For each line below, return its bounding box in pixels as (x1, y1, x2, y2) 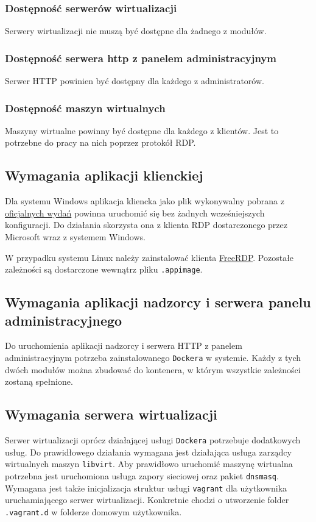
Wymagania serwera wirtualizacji (5, 405, 217, 424)
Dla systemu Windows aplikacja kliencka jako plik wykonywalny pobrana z (5, 195, 284, 207)
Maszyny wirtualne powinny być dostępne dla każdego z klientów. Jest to (5, 124, 279, 137)
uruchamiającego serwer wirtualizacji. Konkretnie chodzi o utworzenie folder (5, 493, 289, 506)
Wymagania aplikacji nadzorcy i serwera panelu (5, 293, 311, 312)
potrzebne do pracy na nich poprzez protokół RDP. (5, 136, 196, 149)
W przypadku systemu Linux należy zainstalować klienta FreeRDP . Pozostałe (5, 251, 294, 263)
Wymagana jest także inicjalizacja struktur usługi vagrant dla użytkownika (5, 481, 287, 494)
